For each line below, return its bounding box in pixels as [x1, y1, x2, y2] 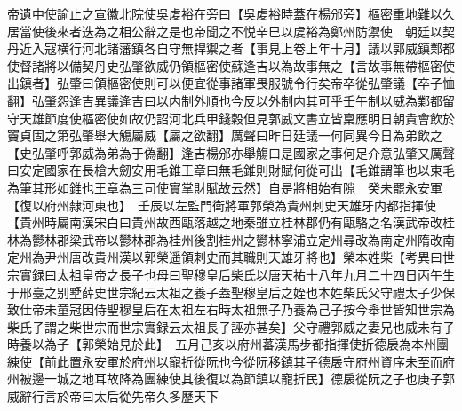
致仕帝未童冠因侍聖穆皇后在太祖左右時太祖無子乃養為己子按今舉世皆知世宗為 [7, 300, 455, 319]
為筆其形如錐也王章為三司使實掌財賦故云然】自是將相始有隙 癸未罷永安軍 [7, 178, 442, 196]
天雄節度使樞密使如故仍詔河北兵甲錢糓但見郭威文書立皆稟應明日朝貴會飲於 [19, 108, 455, 127]
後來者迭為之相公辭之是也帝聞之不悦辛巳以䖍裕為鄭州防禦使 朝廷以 [44, 21, 442, 40]
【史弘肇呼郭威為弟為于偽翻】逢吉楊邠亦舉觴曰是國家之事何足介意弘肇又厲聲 [7, 143, 455, 162]
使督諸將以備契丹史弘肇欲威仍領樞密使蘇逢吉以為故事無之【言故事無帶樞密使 [7, 56, 455, 75]
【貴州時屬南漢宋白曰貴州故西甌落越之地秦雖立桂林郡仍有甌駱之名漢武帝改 [7, 213, 442, 232]
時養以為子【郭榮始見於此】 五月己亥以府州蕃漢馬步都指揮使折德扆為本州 [7, 335, 436, 353]
